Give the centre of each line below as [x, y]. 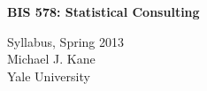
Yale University [49, 76]
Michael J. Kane [51, 59]
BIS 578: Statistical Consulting [103, 11]
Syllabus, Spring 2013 [65, 41]
